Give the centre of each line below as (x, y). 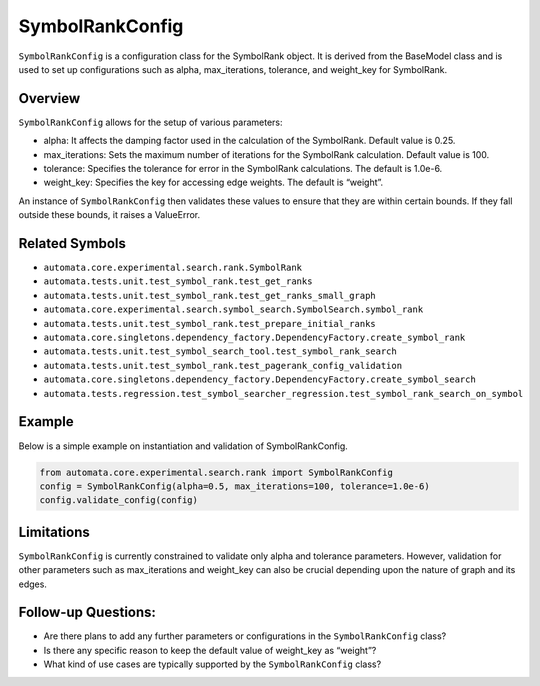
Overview (49, 98)
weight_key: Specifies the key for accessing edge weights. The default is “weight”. (213, 182)
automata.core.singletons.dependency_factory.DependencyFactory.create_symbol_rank (254, 338)
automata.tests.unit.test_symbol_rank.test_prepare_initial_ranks (210, 323)
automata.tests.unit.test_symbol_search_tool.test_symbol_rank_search (220, 351)
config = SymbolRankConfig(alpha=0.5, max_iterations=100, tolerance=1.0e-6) (234, 486)
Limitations (54, 531)
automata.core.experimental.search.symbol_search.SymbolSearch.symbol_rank (233, 309)
